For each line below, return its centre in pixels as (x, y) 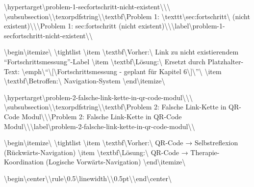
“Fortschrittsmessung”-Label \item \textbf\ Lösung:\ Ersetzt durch (105, 61)
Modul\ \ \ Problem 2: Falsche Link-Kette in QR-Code (102, 116)
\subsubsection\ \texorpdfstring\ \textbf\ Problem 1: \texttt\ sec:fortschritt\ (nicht (127, 16)
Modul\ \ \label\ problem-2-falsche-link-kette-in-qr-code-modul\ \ (100, 126)
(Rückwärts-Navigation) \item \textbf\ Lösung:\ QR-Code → (96, 152)
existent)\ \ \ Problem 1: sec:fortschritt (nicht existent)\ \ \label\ (98, 26)
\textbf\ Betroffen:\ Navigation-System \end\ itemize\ (85, 81)
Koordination (24, 162)
